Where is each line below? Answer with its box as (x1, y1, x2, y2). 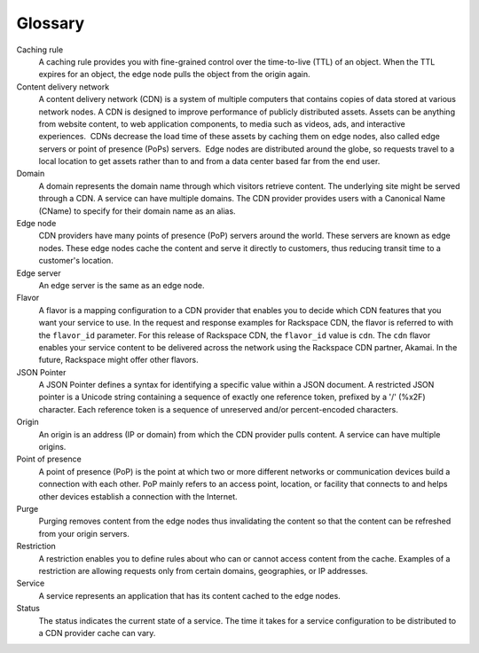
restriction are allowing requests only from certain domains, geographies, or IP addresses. (38, 565, 368, 576)
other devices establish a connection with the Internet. (38, 491, 239, 501)
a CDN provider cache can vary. (38, 627, 156, 638)
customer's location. (38, 256, 114, 266)
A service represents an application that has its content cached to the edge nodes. (38, 590, 341, 601)
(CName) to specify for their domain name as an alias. (38, 205, 236, 216)
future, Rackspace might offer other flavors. (38, 355, 199, 366)
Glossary (16, 13, 85, 33)
